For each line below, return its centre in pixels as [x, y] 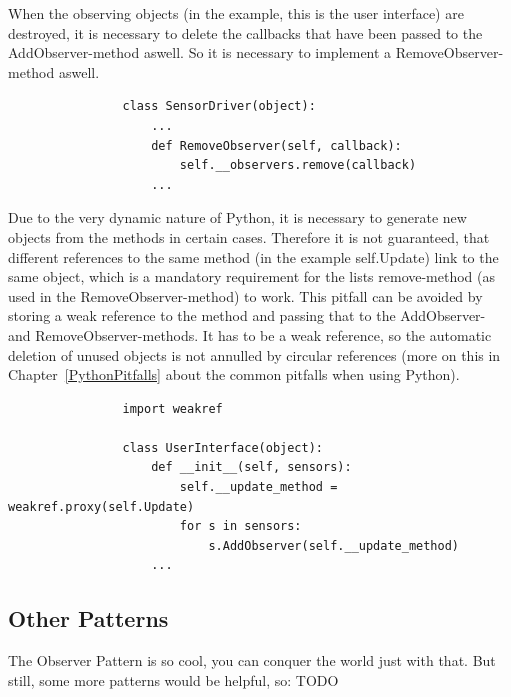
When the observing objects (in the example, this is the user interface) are [236, 13]
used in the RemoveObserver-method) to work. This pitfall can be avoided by [245, 295]
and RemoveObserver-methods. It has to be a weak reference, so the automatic [250, 334]
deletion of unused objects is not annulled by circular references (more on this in [254, 354]
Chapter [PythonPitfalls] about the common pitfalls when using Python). [234, 374]
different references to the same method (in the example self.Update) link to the [253, 256]
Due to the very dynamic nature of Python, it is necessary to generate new [237, 217]
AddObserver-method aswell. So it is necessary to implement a [200, 52]
